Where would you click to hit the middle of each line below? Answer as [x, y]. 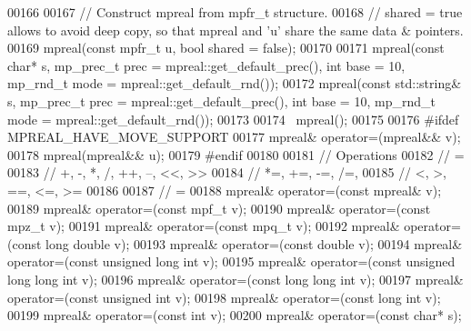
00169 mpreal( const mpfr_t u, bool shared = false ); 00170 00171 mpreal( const [226, 48]
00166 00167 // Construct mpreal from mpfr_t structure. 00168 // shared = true [235, 12]
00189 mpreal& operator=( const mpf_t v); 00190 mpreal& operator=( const [219, 208]
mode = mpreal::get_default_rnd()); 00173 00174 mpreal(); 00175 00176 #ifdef [233, 119]
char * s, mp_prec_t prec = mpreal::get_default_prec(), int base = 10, [206, 65]
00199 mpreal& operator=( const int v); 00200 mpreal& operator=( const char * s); [235, 315]
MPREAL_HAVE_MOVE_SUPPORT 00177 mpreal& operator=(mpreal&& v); [234, 137]
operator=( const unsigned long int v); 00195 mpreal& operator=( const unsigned [231, 261]
